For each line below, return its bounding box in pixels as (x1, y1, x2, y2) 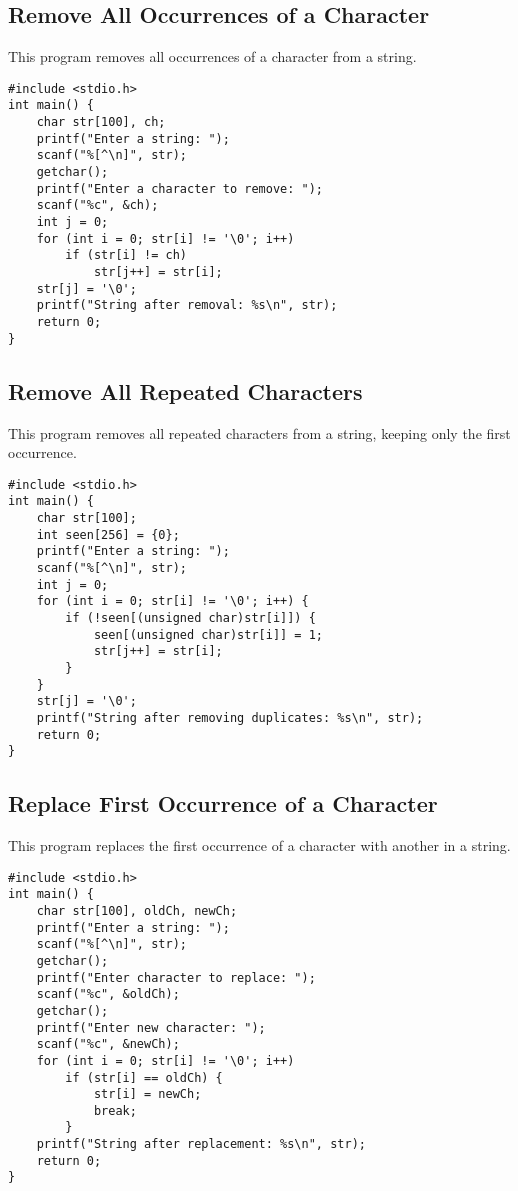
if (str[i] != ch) (65, 248, 187, 263)
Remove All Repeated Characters (8, 375, 363, 406)
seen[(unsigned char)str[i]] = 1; (93, 627, 323, 642)
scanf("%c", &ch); (36, 198, 159, 213)
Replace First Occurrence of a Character (8, 788, 438, 819)
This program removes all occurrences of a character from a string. (8, 46, 417, 67)
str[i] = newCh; (93, 1087, 202, 1102)
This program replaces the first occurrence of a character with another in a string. (8, 835, 511, 856)
